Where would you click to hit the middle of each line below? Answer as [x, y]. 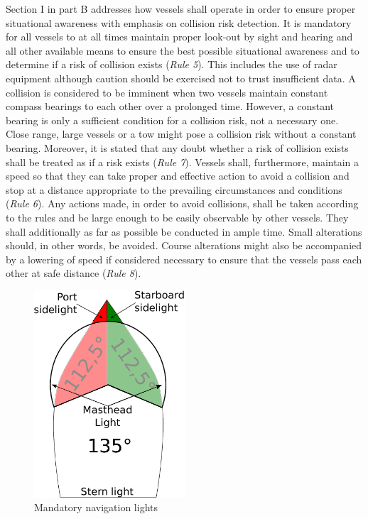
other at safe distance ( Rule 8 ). [74, 273]
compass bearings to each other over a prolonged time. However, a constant [170, 106]
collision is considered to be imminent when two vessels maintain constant [167, 92]
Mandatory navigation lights [96, 507]
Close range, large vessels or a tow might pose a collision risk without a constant [181, 134]
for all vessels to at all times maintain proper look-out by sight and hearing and [179, 37]
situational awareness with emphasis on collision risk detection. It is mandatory [179, 22]
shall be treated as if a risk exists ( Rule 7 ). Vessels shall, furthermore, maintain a [182, 162]
